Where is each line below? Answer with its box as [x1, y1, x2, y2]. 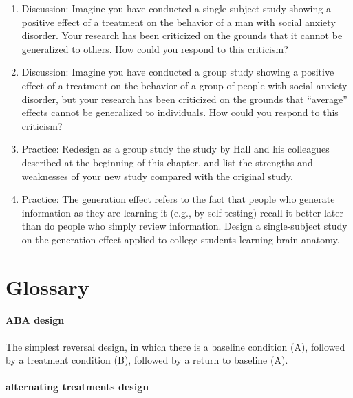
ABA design [6, 313, 65, 327]
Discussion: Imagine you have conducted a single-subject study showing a [21, 1, 331, 15]
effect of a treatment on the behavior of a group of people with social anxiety [21, 78, 347, 92]
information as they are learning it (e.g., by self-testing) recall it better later [21, 205, 343, 219]
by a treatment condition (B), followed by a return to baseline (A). [6, 353, 288, 367]
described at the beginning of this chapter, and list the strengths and [21, 155, 313, 169]
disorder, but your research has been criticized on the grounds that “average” [21, 91, 347, 106]
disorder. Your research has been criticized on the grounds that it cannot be [21, 28, 343, 43]
